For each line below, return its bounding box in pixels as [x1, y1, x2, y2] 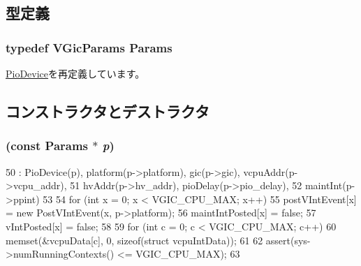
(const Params [6, 137, 89, 154]
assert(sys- [265, 232, 311, 247]
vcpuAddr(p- [243, 164, 298, 179]
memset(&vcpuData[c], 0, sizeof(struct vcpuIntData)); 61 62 [6, 232, 263, 247]
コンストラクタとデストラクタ [6, 100, 209, 121]
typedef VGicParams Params [6, 38, 172, 56]
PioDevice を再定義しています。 [6, 66, 145, 80]
